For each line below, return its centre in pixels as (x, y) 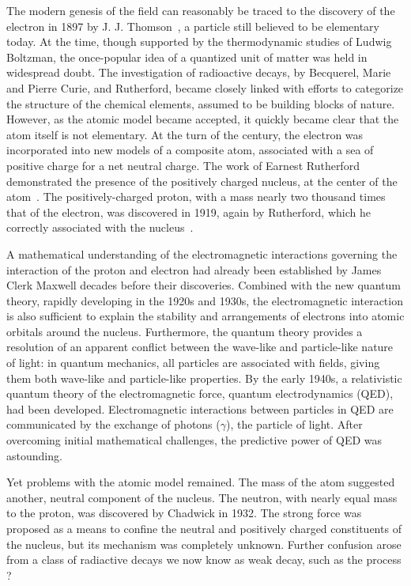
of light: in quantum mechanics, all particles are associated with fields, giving (193, 363)
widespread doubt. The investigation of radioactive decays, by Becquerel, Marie (199, 72)
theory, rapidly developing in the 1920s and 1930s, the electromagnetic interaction (205, 300)
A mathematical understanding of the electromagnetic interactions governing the (202, 253)
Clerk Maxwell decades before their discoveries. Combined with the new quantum (204, 285)
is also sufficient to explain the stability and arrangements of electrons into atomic (205, 316)
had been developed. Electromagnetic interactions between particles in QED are (200, 408)
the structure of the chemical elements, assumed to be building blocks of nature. (201, 103)
